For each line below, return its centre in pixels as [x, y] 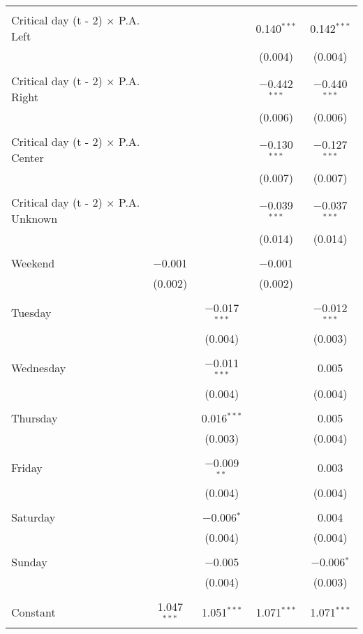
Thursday [35, 418]
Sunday [29, 562]
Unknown [35, 218]
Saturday [34, 517]
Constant [34, 612]
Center [28, 157]
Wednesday [39, 368]
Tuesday [31, 313]
